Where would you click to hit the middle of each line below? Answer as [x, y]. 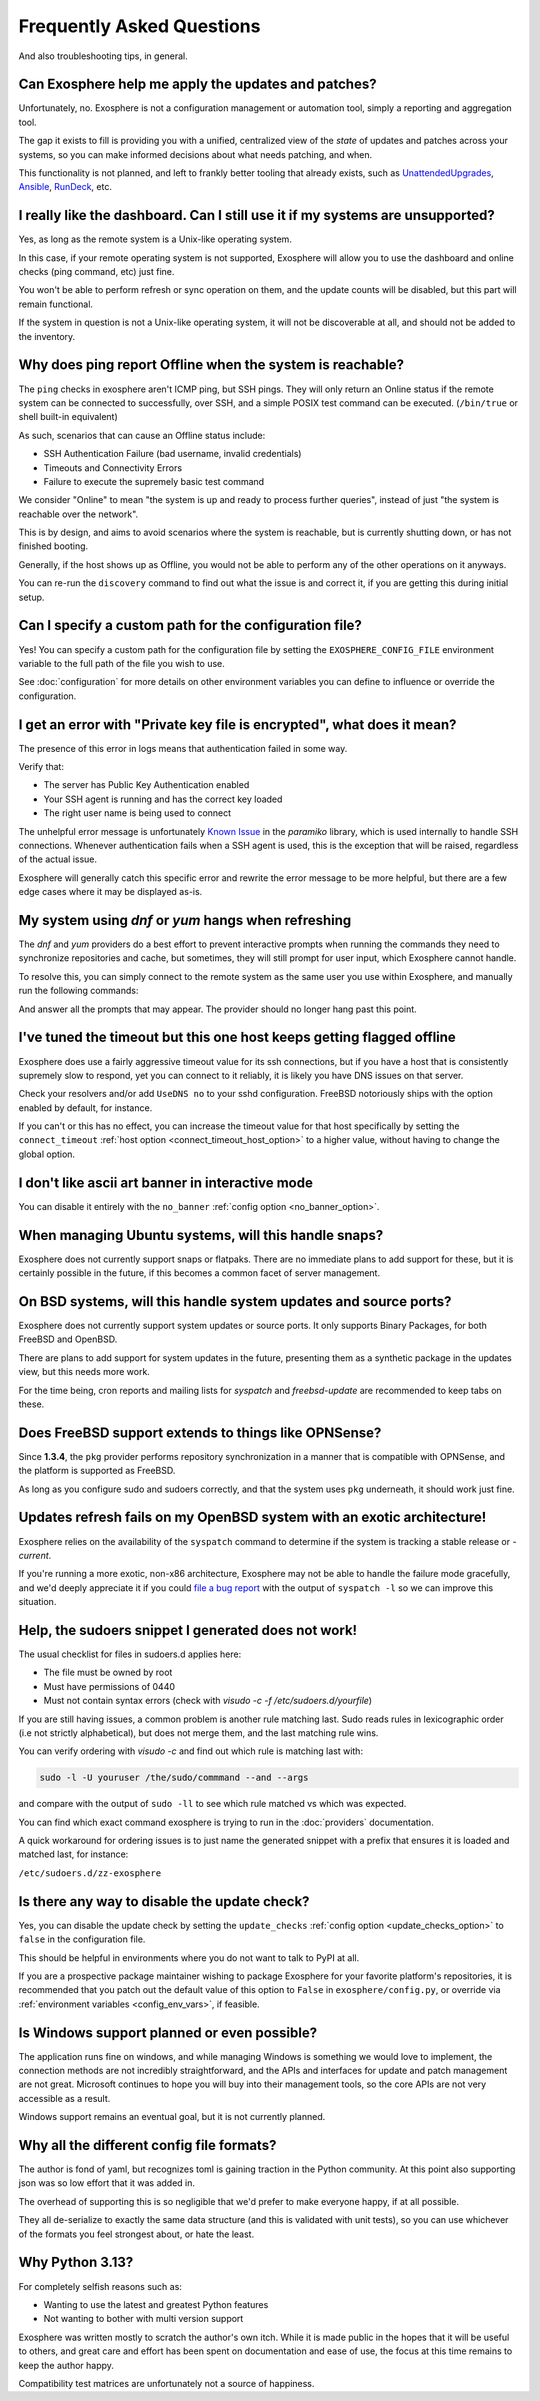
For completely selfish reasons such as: [100, 2286]
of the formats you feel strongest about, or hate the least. [136, 2234]
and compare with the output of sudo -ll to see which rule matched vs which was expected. [212, 1804]
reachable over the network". [78, 514]
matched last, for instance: [73, 1854]
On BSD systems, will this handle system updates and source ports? [235, 1301]
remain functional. [56, 304]
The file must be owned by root [108, 1672]
